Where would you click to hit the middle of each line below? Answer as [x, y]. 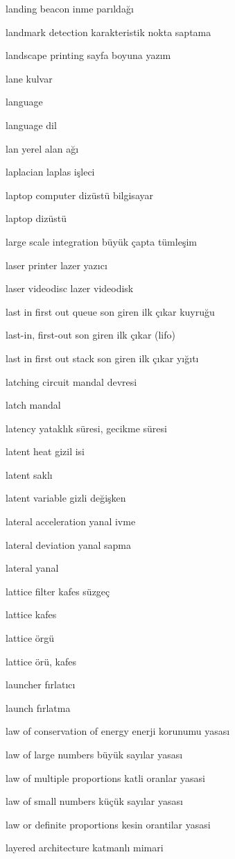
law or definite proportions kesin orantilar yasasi [108, 824]
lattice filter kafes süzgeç [58, 591]
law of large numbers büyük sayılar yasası [94, 754]
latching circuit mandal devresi [71, 381]
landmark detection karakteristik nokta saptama [108, 32]
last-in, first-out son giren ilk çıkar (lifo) [90, 335]
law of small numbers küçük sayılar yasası [94, 801]
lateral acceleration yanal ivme [71, 521]
